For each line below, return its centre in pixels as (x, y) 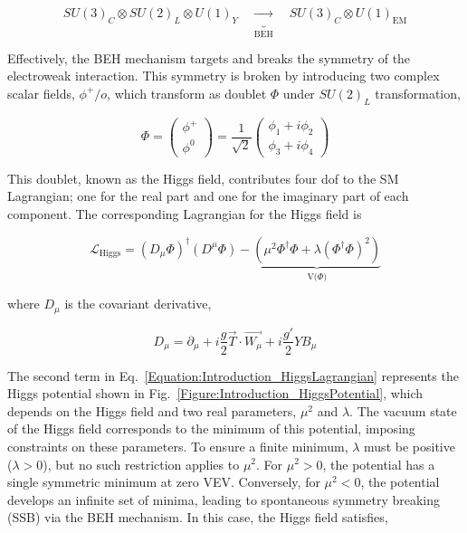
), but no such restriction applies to (141, 464)
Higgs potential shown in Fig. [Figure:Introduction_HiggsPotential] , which (215, 393)
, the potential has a (379, 464)
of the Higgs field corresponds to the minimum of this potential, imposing (211, 428)
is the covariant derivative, (138, 304)
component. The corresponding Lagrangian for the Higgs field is (185, 214)
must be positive (410, 446)
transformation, (418, 93)
